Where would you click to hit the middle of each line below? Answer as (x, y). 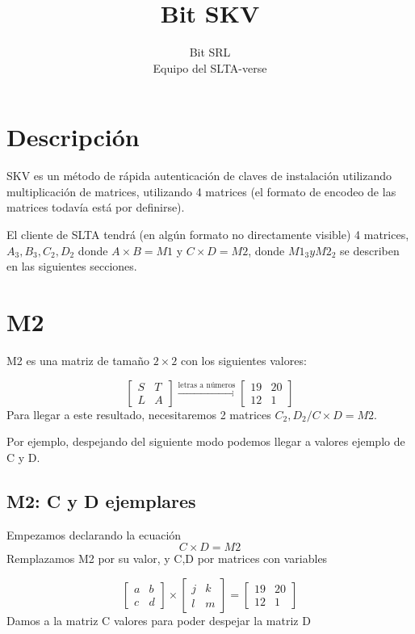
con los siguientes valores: (243, 360)
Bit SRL (210, 52)
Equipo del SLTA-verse (210, 67)
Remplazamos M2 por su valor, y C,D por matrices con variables (167, 558)
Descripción (73, 137)
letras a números (207, 385)
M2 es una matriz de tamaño (78, 360)
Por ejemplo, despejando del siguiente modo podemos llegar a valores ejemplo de (206, 441)
